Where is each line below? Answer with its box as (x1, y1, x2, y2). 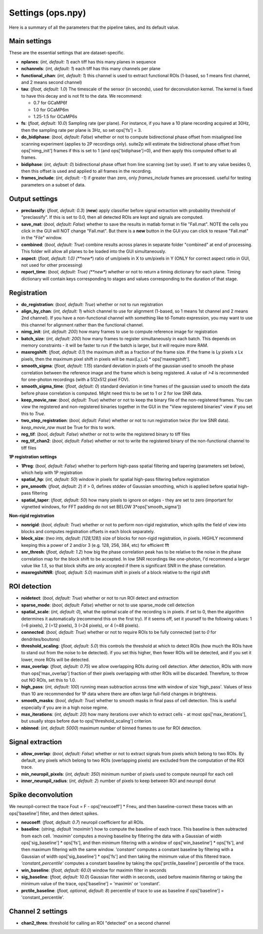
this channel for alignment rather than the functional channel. (21, 322, 144, 328)
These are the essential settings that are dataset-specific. (9, 50, 125, 56)
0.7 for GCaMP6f (33, 100, 68, 106)
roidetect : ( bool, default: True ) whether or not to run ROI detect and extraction (21, 595, 179, 601)
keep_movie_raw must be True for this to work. (21, 424, 116, 430)
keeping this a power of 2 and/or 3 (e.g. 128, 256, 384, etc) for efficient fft (21, 542, 169, 548)
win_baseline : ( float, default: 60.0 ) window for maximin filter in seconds (21, 867, 167, 873)
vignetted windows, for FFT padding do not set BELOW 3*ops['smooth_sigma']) (21, 503, 181, 510)
